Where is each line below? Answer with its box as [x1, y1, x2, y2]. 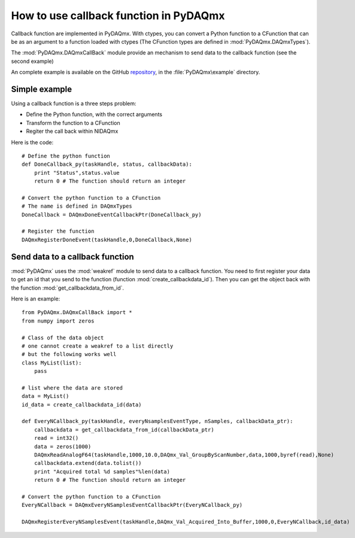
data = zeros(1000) [34, 443, 92, 450]
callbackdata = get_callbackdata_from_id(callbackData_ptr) [34, 426, 215, 433]
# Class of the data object [22, 334, 104, 341]
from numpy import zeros [22, 317, 95, 324]
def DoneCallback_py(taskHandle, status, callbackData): [22, 161, 193, 168]
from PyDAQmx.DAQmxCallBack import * [22, 309, 133, 316]
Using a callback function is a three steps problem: [11, 100, 137, 107]
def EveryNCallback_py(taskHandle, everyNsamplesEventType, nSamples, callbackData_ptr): [22, 418, 293, 425]
